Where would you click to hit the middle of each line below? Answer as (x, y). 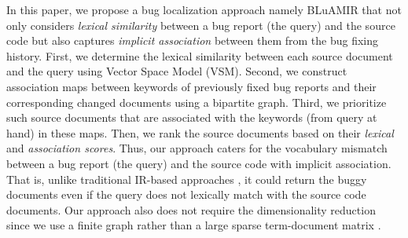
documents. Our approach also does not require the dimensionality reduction (191, 209)
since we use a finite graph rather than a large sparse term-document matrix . (194, 225)
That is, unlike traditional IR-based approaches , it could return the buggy (187, 179)
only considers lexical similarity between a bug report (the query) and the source (201, 25)
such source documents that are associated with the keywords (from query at (192, 117)
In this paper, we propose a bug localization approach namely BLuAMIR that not (204, 9)
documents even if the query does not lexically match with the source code (186, 194)
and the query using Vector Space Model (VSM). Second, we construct (177, 71)
